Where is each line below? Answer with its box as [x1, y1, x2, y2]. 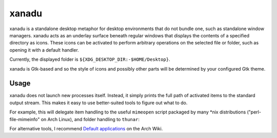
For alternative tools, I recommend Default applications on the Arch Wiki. [9, 125, 163, 131]
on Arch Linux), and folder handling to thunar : [41, 116, 140, 122]
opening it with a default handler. [9, 47, 79, 53]
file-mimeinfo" [9, 116, 40, 122]
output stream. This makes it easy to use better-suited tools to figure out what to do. [9, 100, 188, 106]
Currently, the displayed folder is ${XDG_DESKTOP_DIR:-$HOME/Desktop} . [9, 56, 170, 62]
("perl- [247, 109, 262, 115]
